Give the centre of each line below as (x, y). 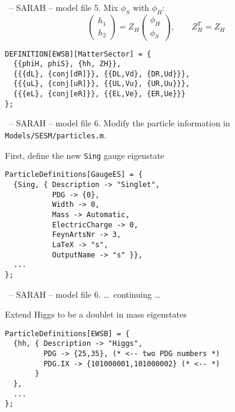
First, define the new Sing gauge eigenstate (85, 155)
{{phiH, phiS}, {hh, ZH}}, (67, 64)
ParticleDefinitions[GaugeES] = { (74, 175)
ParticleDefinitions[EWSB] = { (67, 334)
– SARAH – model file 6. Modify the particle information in (119, 123)
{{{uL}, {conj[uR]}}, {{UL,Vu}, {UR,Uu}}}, (102, 84)
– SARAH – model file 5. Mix (63, 7)
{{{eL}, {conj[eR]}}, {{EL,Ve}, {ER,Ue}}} (99, 94)
